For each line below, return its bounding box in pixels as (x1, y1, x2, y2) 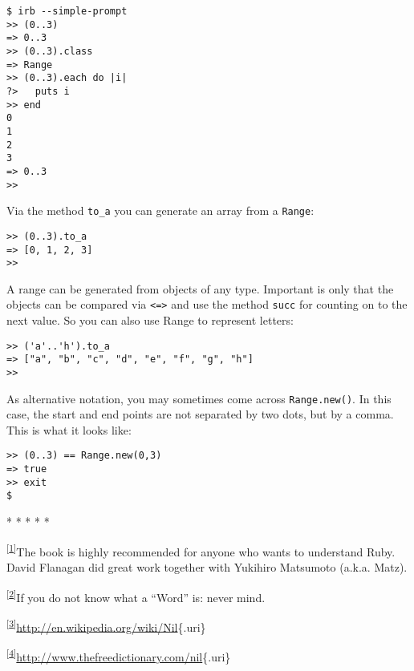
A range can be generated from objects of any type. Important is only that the (6, 280, 394, 297)
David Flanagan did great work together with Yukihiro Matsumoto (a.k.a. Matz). (6, 558, 408, 575)
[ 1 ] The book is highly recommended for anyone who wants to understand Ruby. (6, 540, 396, 560)
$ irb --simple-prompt (6, 6, 128, 17)
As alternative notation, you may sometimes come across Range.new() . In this (6, 390, 392, 406)
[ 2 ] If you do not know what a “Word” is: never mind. (6, 586, 266, 605)
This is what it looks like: (6, 421, 132, 438)
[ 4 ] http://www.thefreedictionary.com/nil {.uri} (6, 646, 231, 665)
